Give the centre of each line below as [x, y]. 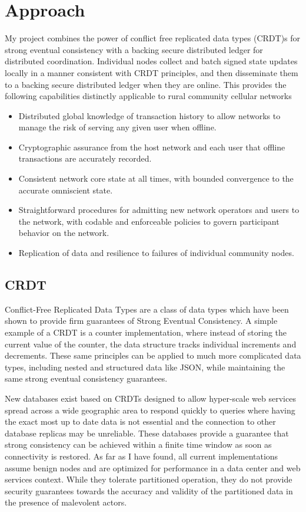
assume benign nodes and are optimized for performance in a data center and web [153, 467]
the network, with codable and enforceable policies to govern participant [149, 221]
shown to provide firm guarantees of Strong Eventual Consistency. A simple [141, 321]
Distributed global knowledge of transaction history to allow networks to [149, 115]
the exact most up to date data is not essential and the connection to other [140, 421]
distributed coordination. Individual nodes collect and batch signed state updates [151, 61]
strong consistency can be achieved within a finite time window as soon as [138, 444]
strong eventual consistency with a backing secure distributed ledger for [134, 49]
